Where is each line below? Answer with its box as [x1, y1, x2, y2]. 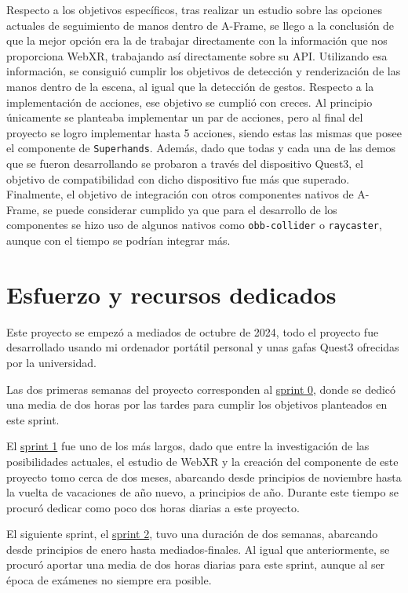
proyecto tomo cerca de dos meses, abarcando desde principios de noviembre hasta [6, 468, 402, 485]
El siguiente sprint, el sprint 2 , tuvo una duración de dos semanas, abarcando [6, 526, 378, 542]
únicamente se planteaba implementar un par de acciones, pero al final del [6, 109, 363, 126]
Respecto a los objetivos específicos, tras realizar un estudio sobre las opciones [6, 2, 383, 17]
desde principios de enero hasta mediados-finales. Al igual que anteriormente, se [6, 540, 390, 557]
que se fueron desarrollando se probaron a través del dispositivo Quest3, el [6, 155, 363, 171]
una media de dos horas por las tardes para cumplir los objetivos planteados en [6, 396, 388, 413]
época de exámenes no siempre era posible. [6, 572, 212, 588]
